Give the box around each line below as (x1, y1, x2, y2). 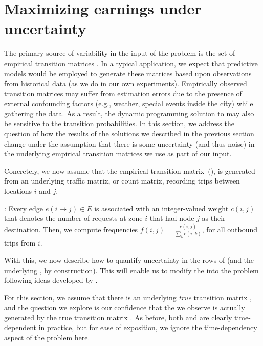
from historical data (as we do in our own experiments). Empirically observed (4, 78, 247, 89)
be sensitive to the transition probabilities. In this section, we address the (4, 118, 234, 129)
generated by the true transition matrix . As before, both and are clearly (4, 312, 232, 322)
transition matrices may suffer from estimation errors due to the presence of (4, 88, 242, 98)
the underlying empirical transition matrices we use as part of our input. (4, 148, 232, 159)
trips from (4, 237, 36, 248)
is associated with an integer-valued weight (94, 202, 229, 213)
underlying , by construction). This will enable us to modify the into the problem (4, 264, 259, 275)
